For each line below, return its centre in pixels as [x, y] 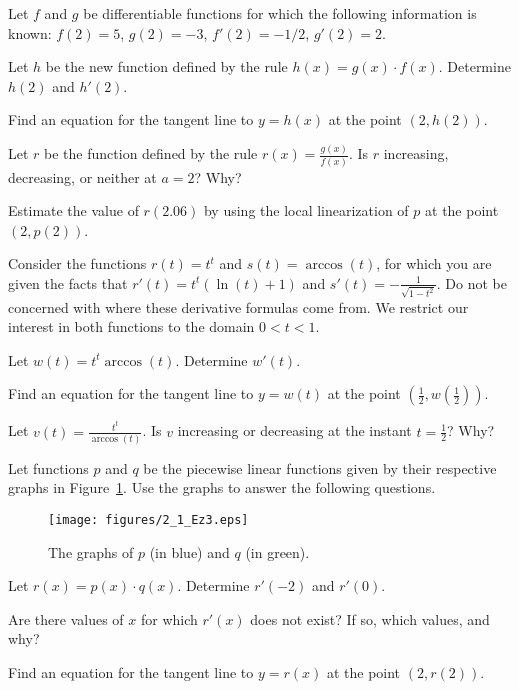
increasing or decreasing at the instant [294, 430]
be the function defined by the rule [151, 153]
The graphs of [91, 551]
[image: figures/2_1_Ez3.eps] [148, 520]
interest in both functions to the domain [131, 326]
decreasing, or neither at [82, 176]
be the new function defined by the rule [166, 66]
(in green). [277, 551]
